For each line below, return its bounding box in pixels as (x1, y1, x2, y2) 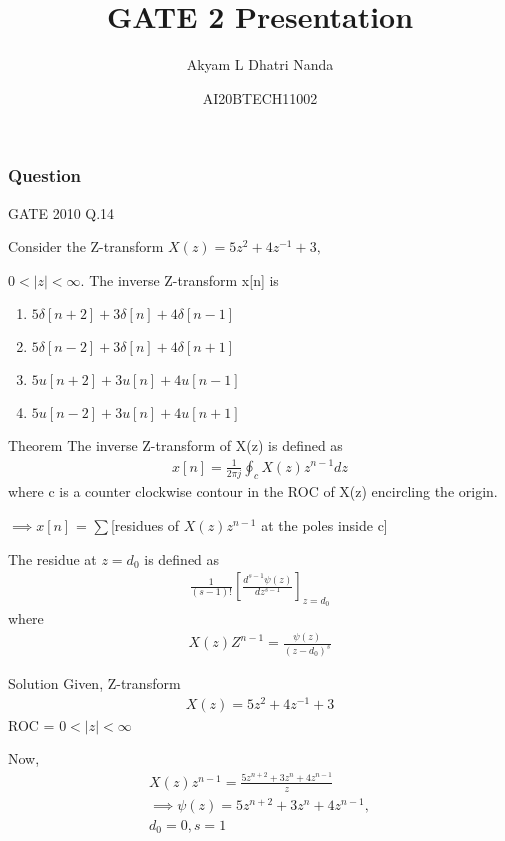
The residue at (8, 548, 97, 569)
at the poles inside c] (261, 514, 388, 535)
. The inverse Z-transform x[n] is (80, 269, 279, 290)
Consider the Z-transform (8, 236, 164, 257)
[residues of (110, 514, 180, 535)
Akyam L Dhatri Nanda (186, 54, 334, 75)
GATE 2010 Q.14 (8, 202, 115, 223)
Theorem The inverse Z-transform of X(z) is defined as (8, 435, 343, 456)
